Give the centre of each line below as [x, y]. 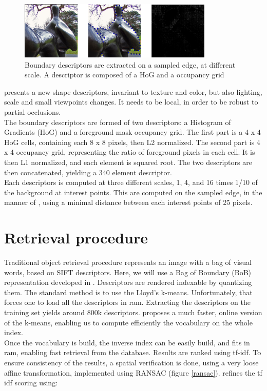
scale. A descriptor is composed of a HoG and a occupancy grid [125, 75]
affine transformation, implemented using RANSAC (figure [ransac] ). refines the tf [133, 372]
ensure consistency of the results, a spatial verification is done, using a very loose [131, 363]
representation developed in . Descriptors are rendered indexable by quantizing [128, 282]
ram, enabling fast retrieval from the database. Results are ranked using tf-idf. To [133, 352]
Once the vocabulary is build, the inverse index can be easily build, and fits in [127, 342]
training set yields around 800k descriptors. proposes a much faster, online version [133, 312]
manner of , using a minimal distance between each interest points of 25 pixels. [128, 202]
